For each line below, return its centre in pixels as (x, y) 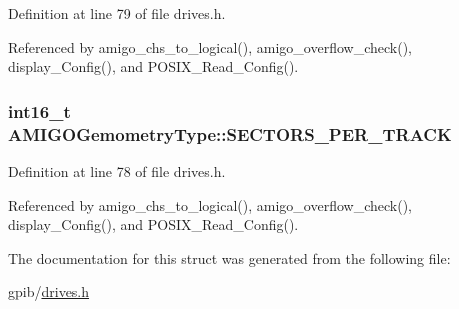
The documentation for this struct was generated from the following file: (229, 257)
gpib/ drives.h (49, 291)
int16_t (39, 110)
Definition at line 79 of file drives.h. (117, 13)
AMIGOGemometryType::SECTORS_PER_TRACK (230, 133)
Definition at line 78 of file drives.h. (117, 170)
